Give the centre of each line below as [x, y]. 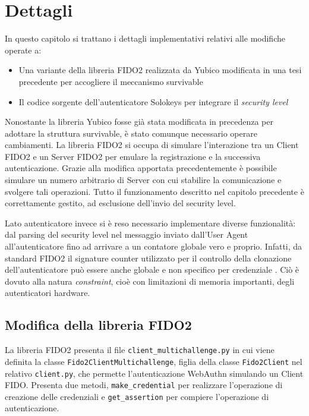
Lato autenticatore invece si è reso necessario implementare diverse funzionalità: [150, 223]
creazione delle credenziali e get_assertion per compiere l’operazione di [137, 396]
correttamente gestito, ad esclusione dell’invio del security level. [120, 203]
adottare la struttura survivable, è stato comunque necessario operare [131, 133]
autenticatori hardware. [48, 293]
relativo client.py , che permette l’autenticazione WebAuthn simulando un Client [154, 373]
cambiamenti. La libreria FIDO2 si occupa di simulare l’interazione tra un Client [152, 145]
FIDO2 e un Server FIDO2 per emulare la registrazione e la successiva [133, 156]
